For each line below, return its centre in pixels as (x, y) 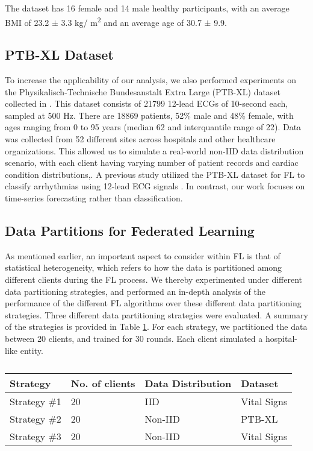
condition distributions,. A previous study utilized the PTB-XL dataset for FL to (155, 174)
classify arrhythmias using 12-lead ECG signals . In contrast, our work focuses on (155, 186)
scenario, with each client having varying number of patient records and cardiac (152, 162)
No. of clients (103, 383)
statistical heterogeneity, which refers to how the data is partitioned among (144, 267)
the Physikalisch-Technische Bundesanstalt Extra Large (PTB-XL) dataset (143, 91)
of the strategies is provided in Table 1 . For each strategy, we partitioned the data (156, 326)
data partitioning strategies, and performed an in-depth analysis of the (135, 291)
